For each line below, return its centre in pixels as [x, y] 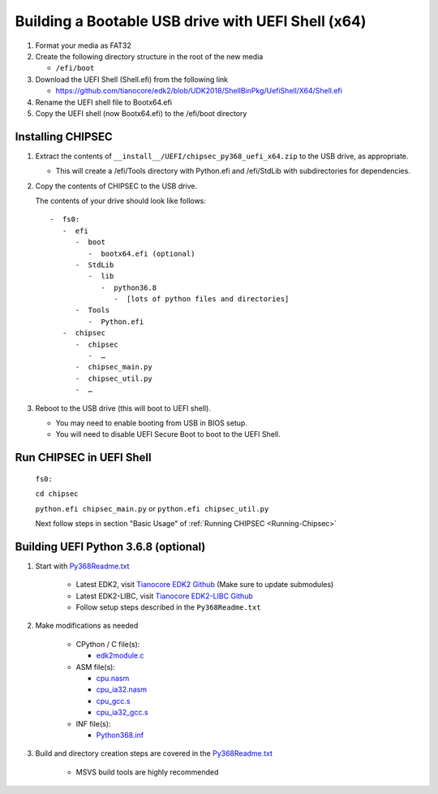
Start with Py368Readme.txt [82, 566]
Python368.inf [120, 735]
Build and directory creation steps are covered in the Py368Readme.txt [154, 753]
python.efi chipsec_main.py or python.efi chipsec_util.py [152, 508]
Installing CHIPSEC [64, 137]
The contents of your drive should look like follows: [121, 201]
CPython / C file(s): [108, 644]
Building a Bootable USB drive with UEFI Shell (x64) [191, 21]
